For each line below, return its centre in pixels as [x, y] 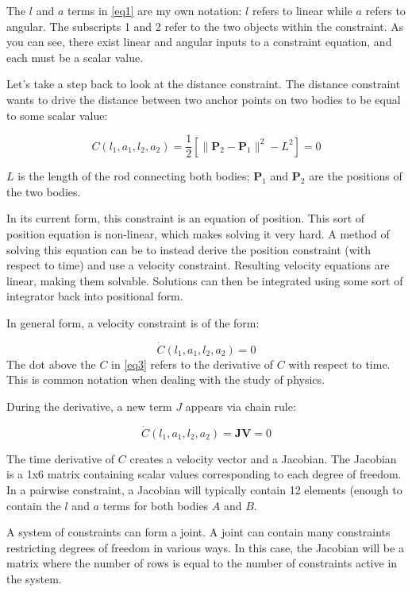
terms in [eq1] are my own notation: [154, 10]
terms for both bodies [156, 505]
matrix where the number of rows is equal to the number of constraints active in [202, 563]
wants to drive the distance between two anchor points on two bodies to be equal [204, 99]
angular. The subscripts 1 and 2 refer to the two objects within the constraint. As [205, 26]
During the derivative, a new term [89, 406]
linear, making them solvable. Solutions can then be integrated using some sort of [205, 280]
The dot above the [51, 364]
